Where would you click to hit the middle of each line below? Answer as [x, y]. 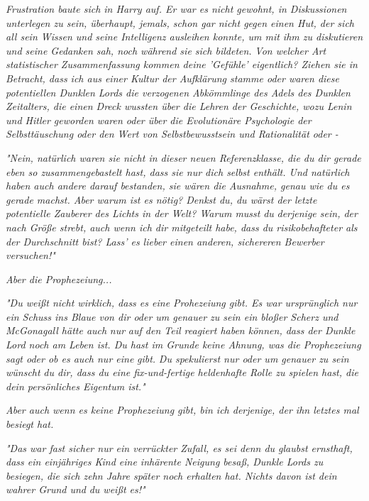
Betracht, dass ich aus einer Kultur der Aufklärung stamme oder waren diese [172, 78]
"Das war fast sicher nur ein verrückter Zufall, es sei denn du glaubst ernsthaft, [179, 447]
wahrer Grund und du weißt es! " [76, 489]
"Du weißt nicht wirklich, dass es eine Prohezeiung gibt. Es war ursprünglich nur [182, 303]
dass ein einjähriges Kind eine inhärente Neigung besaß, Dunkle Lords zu [165, 462]
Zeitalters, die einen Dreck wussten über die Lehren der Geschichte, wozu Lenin [179, 106]
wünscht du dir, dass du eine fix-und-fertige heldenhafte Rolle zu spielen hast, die [182, 372]
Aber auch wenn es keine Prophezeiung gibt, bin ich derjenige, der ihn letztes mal [182, 410]
